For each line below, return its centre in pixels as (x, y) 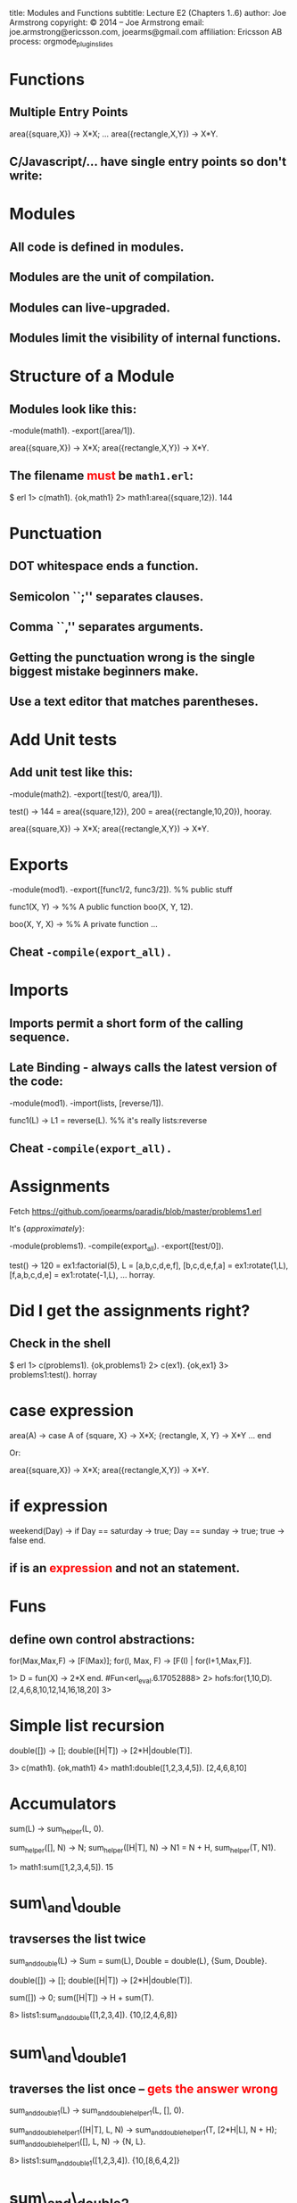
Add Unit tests (63, 740)
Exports (39, 865)
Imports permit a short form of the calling (126, 1023)
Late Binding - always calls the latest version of (143, 1068)
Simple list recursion (87, 1725)
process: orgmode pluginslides (61, 42)
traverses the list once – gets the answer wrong (144, 2088)
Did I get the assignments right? (130, 1310)
